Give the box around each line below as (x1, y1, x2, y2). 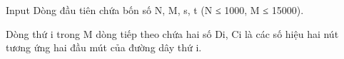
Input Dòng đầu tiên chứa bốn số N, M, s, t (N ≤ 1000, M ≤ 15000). (6, 3, 304, 17)
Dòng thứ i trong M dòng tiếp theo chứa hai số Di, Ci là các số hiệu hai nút (6, 26, 339, 41)
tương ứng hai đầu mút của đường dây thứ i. (6, 40, 202, 55)
